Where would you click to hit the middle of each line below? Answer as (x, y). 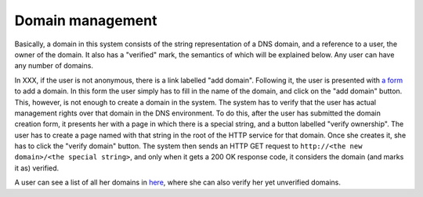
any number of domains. (54, 66)
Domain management (86, 20)
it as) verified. (37, 168)
